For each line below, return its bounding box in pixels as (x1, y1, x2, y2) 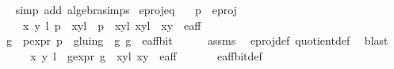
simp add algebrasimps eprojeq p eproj (15, 2, 237, 17)
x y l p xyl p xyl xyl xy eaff (22, 16, 201, 33)
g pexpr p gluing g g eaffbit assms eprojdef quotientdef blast (6, 32, 388, 49)
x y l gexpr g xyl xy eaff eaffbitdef (30, 47, 262, 64)
